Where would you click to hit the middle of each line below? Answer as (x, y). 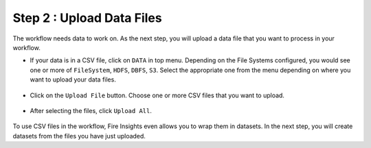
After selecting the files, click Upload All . (91, 110)
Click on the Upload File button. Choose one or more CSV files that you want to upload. (157, 95)
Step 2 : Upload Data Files (87, 18)
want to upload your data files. (73, 79)
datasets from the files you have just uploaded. (79, 136)
